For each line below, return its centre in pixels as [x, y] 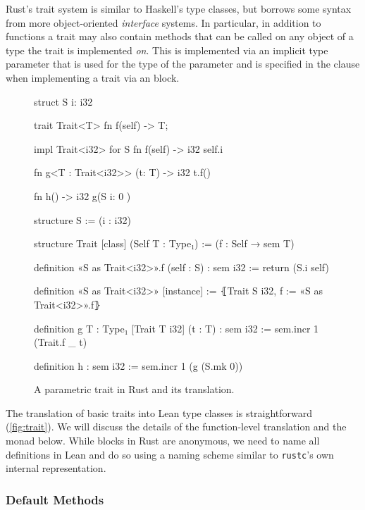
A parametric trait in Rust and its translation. [134, 389]
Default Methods [55, 499]
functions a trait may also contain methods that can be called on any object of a [180, 36]
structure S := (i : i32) [82, 219]
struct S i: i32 [63, 101]
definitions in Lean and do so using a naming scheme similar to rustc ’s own [170, 454]
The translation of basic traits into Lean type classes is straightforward [159, 412]
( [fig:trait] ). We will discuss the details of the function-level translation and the [176, 427]
